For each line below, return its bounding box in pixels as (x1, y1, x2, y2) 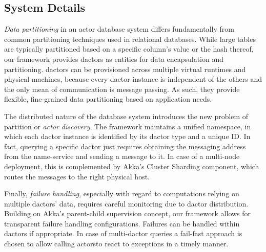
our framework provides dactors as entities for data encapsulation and (4, 53, 224, 64)
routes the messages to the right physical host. (4, 171, 150, 181)
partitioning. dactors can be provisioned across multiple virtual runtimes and (4, 63, 246, 74)
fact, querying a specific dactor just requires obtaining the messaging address (4, 141, 246, 151)
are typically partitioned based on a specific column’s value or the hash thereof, (4, 43, 254, 54)
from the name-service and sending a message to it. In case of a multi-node (4, 151, 240, 162)
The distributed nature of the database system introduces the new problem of (4, 110, 249, 121)
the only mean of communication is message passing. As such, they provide (4, 83, 240, 94)
